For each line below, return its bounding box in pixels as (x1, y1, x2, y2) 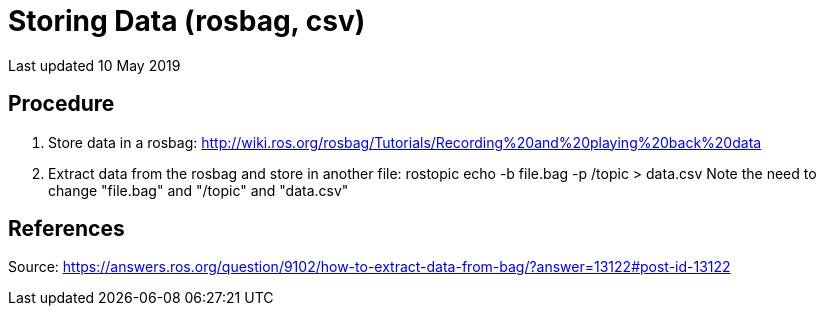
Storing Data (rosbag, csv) (8, 4, 366, 38)
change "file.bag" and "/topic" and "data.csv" (48, 181, 349, 199)
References (8, 216, 125, 242)
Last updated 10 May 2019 (8, 56, 181, 74)
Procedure (8, 91, 115, 117)
